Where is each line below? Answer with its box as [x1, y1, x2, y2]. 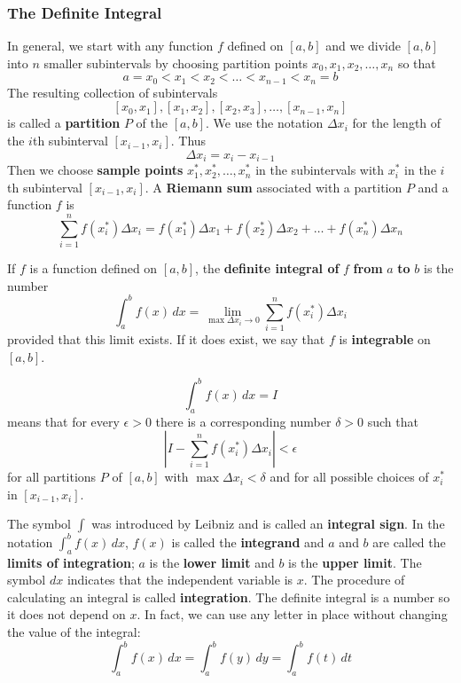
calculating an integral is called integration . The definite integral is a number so [7, 587, 450, 606]
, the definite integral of [195, 259, 340, 277]
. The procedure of [303, 570, 405, 589]
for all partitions [7, 467, 97, 486]
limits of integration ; [7, 553, 135, 571]
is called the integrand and [171, 532, 324, 551]
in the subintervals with [255, 161, 385, 179]
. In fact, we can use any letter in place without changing [137, 605, 448, 624]
